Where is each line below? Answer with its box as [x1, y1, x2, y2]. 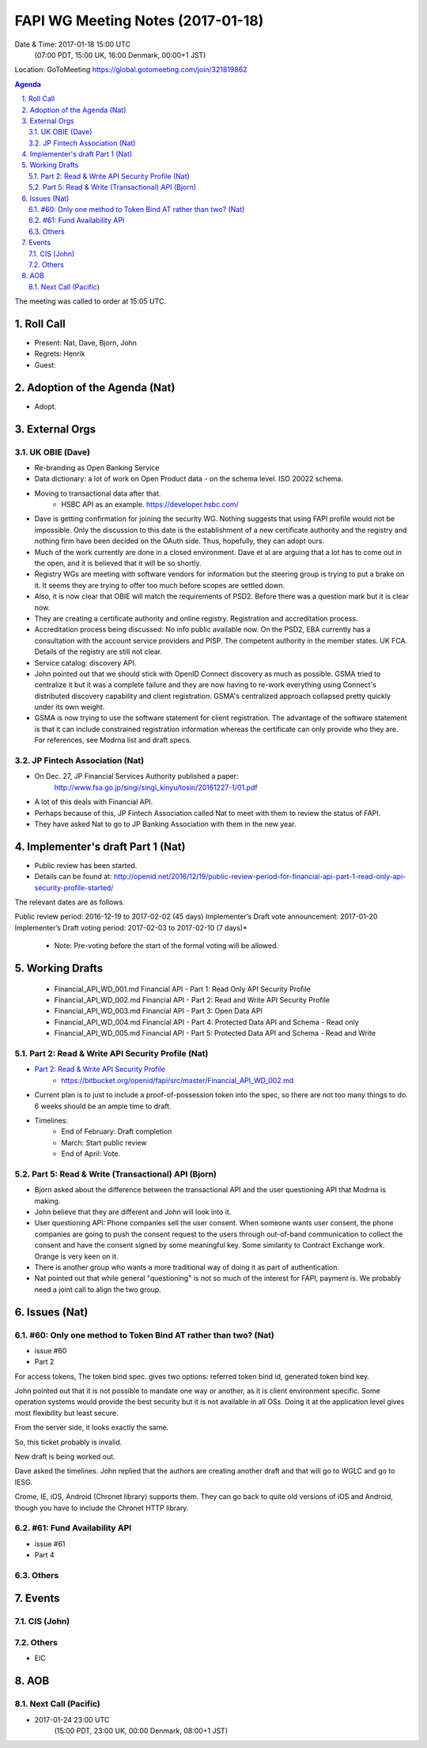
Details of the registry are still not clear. [34, 647, 163, 656]
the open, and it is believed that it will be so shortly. [34, 558, 202, 568]
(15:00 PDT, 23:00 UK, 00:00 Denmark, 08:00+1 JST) [54, 1726, 229, 1735]
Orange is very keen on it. [34, 1252, 119, 1261]
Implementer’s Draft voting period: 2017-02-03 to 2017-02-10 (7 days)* [14, 923, 248, 932]
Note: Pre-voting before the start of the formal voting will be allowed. [54, 941, 279, 950]
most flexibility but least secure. [14, 1408, 119, 1418]
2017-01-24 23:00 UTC [34, 1715, 110, 1724]
